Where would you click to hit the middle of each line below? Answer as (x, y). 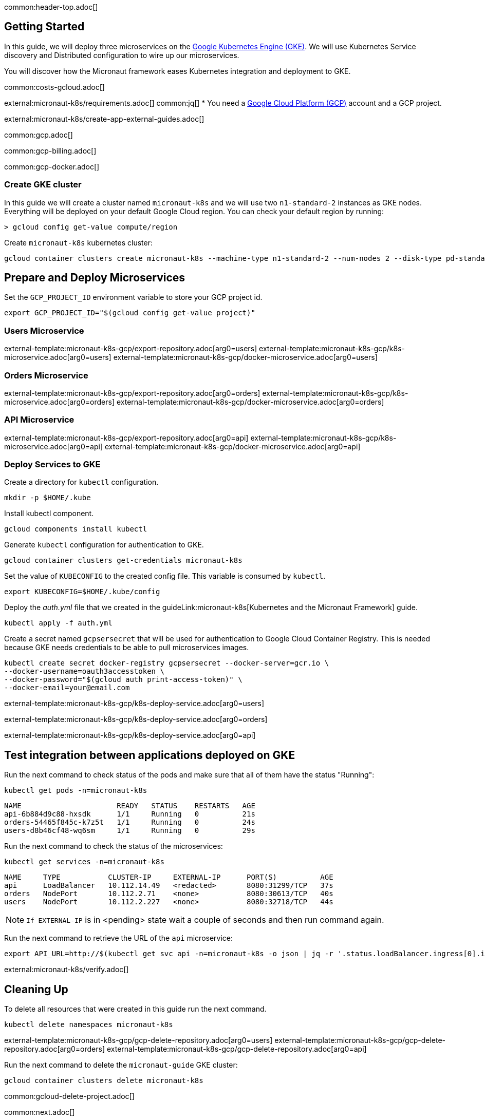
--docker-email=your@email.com (67, 688)
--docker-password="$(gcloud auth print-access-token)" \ (123, 680)
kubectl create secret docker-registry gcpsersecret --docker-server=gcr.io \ (167, 663)
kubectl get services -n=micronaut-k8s (84, 862)
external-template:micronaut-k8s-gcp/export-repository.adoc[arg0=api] (126, 438)
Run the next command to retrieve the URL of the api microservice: (119, 938)
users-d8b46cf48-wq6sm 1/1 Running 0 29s (130, 831)
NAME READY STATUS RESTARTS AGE (130, 806)
